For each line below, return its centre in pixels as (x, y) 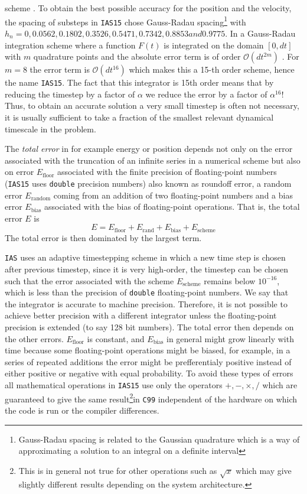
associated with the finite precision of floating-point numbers (167, 172)
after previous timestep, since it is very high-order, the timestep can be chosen (147, 269)
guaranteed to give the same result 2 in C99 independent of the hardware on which (151, 398)
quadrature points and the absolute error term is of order (137, 56)
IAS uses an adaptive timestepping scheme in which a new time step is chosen (145, 257)
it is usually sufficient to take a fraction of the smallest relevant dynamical (139, 117)
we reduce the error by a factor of (206, 94)
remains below (230, 280)
